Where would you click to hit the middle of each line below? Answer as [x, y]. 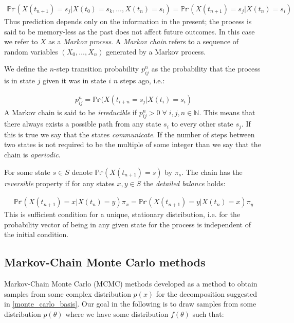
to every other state [202, 124]
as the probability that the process [206, 69]
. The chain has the [212, 172]
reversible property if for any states [59, 183]
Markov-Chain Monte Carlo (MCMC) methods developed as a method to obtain [131, 284]
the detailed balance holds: [184, 183]
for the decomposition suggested [207, 293]
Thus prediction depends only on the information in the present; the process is [128, 21]
